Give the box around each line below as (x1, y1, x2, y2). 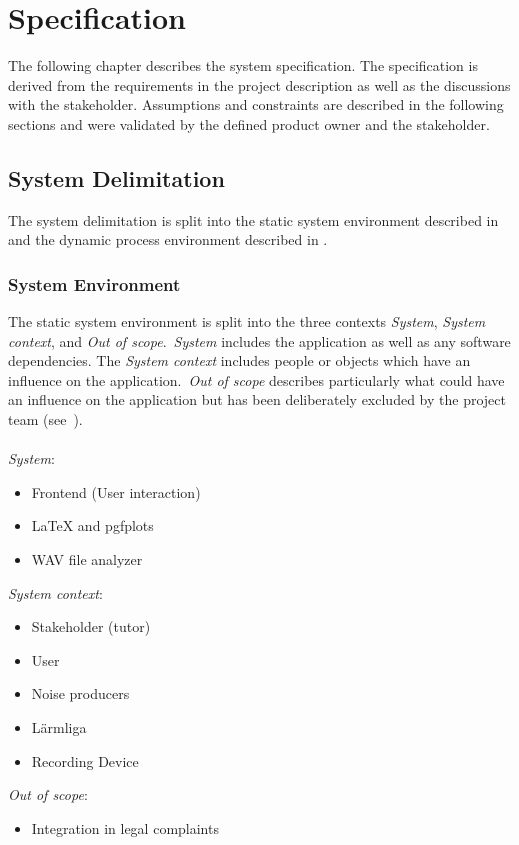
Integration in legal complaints (31, 817, 219, 838)
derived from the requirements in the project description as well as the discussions (8, 74, 511, 95)
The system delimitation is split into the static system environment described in (8, 209, 499, 230)
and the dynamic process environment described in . (8, 229, 328, 250)
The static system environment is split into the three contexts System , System (8, 311, 486, 332)
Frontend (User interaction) (31, 481, 201, 502)
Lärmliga (31, 717, 87, 738)
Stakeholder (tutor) (31, 616, 151, 637)
